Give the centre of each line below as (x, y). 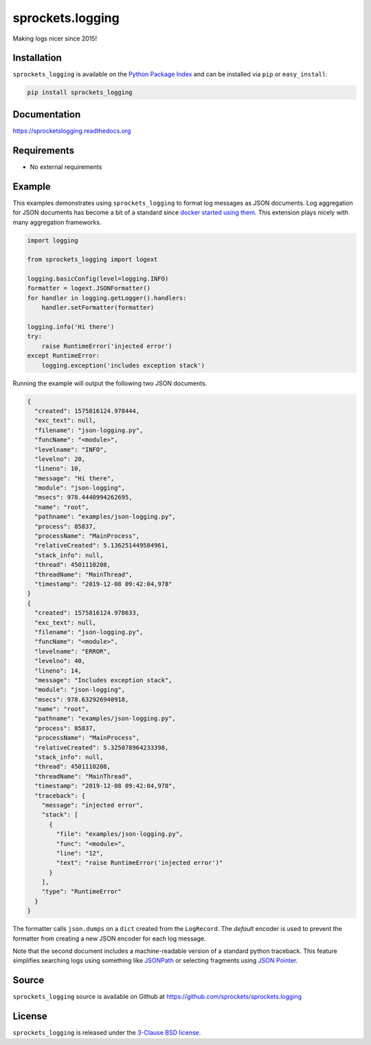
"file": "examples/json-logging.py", (120, 834)
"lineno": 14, (58, 671)
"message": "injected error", (92, 805)
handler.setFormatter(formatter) (98, 308)
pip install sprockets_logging (80, 92)
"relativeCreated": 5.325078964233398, (102, 748)
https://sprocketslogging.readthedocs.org (72, 131)
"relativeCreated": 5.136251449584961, (102, 546)
